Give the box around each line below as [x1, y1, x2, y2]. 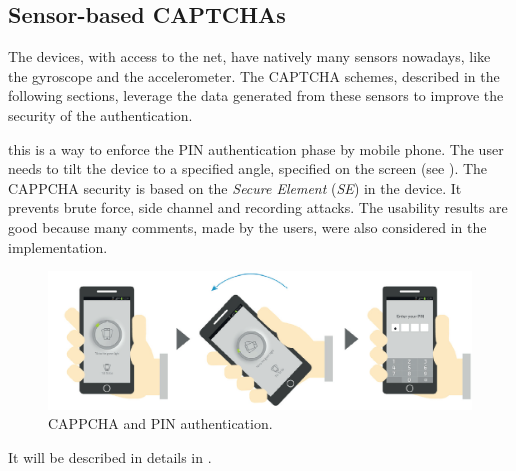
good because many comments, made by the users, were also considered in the [8, 216, 487, 237]
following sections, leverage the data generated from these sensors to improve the [8, 85, 504, 106]
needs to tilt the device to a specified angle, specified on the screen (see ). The [8, 158, 488, 179]
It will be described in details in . [8, 447, 212, 468]
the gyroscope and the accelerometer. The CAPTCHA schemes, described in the [8, 65, 500, 86]
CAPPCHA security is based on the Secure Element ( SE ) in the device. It [8, 177, 462, 198]
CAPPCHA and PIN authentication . [48, 413, 273, 434]
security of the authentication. [8, 104, 193, 125]
